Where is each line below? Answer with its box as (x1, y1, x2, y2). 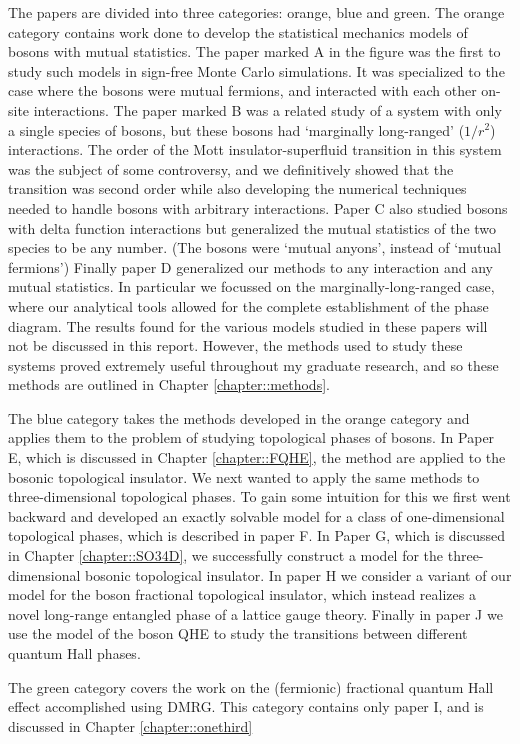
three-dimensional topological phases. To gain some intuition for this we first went (8, 486, 511, 507)
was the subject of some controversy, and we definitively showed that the (8, 158, 454, 179)
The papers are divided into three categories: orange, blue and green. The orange (8, 2, 505, 22)
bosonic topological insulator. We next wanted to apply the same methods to (8, 466, 480, 487)
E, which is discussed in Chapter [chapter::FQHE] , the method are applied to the (8, 447, 506, 468)
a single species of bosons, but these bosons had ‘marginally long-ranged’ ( (8, 119, 465, 140)
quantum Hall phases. (8, 643, 141, 663)
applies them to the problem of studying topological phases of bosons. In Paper (8, 427, 495, 448)
